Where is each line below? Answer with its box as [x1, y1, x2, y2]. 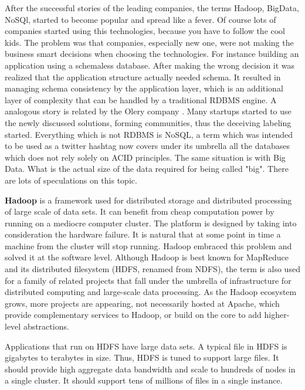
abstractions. [23, 320, 69, 333]
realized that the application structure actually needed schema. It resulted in [5, 70, 281, 83]
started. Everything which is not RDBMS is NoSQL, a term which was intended [5, 128, 293, 140]
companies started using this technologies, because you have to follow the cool [5, 25, 286, 37]
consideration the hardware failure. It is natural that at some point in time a [5, 228, 281, 240]
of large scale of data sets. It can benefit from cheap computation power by [5, 205, 274, 218]
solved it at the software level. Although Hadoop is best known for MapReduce [5, 251, 289, 263]
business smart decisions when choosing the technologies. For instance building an [5, 48, 299, 60]
